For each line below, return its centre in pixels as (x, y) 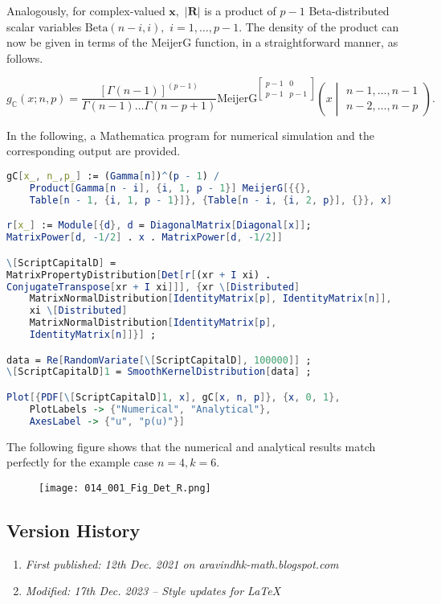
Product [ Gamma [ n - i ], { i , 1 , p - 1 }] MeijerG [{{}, (170, 188)
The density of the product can (322, 26)
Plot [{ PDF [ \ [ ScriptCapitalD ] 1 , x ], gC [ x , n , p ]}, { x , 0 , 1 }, (174, 397)
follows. (25, 58)
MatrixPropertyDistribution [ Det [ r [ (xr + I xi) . (139, 275)
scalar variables (44, 26)
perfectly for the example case (80, 462)
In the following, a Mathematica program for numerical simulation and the (190, 135)
